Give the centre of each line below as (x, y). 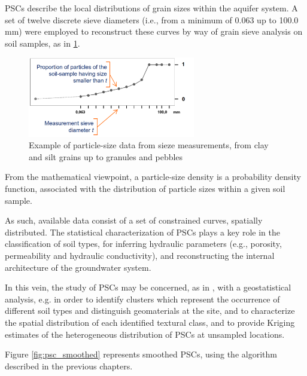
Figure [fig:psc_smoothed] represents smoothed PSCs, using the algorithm (141, 354)
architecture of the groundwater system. (78, 267)
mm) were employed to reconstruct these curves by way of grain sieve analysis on (154, 31)
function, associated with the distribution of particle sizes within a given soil (145, 189)
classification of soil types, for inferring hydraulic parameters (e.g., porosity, (143, 244)
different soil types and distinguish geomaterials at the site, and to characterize (150, 311)
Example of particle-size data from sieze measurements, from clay (149, 145)
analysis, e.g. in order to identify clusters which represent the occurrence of (142, 299)
